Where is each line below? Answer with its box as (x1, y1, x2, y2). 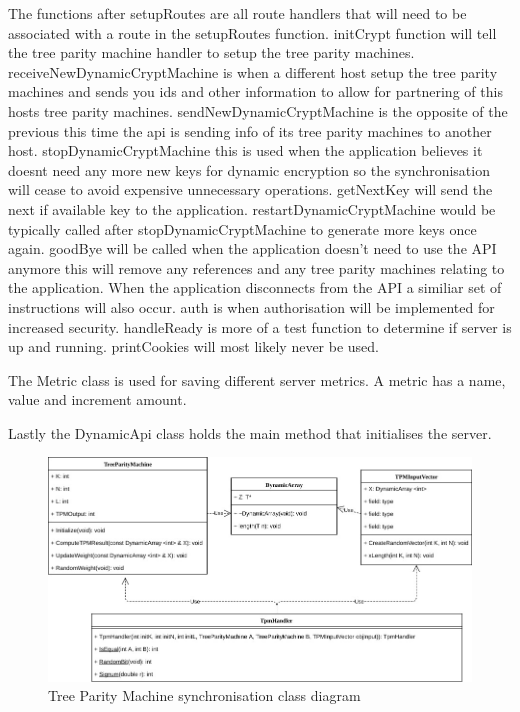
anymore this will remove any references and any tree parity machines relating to (8, 257, 505, 278)
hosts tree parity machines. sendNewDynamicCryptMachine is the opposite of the (8, 100, 508, 121)
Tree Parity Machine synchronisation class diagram (48, 685, 361, 706)
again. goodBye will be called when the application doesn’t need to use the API (8, 238, 497, 259)
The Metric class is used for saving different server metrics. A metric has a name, (8, 369, 506, 390)
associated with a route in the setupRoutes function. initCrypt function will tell (8, 22, 497, 43)
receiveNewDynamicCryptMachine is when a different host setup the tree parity (8, 61, 498, 82)
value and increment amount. (8, 389, 187, 410)
